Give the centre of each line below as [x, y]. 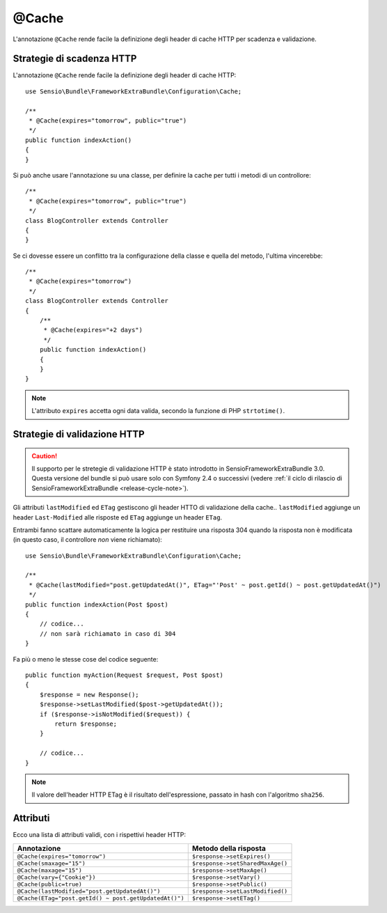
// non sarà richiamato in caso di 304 [108, 633]
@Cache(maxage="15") [50, 870]
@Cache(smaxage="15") [52, 863]
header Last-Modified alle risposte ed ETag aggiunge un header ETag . [118, 517]
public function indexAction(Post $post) [97, 604]
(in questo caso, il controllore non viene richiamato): [88, 540]
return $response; [86, 724]
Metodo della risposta [229, 848]
